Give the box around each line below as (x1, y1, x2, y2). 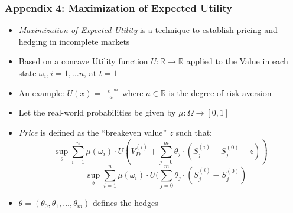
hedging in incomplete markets (18, 35, 130, 47)
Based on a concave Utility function (18, 55, 148, 67)
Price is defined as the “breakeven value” (18, 126, 167, 139)
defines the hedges (93, 196, 158, 209)
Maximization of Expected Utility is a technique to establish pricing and (18, 24, 278, 36)
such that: (175, 126, 212, 139)
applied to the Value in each (186, 55, 288, 67)
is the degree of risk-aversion (168, 86, 272, 99)
